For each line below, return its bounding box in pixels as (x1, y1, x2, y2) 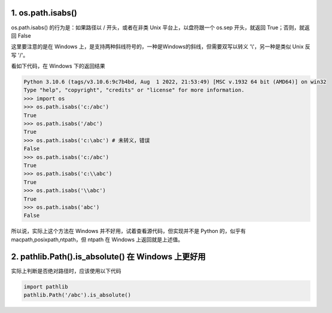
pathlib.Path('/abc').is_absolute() (23, 291, 132, 298)
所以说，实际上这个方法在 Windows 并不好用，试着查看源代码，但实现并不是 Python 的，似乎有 (11, 228, 246, 235)
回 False (11, 32, 31, 39)
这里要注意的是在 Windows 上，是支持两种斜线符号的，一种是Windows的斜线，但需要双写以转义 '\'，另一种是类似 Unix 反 (11, 43, 310, 50)
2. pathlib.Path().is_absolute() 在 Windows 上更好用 (11, 251, 206, 262)
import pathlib (23, 283, 68, 290)
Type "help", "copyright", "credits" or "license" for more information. (23, 87, 245, 94)
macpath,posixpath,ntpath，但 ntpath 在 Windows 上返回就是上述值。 (11, 236, 184, 243)
